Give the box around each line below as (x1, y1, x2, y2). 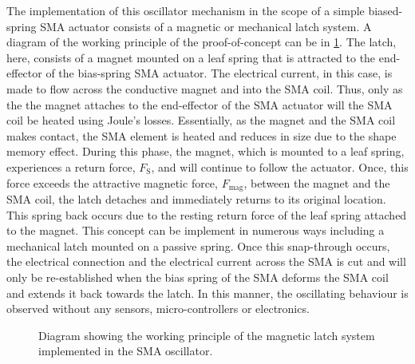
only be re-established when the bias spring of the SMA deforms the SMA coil (6, 268, 389, 285)
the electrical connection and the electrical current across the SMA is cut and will (6, 253, 406, 270)
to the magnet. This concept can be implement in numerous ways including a (6, 222, 385, 239)
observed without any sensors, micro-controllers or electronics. (6, 300, 310, 317)
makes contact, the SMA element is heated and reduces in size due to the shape (6, 127, 397, 144)
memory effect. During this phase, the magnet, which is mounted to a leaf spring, (6, 143, 405, 160)
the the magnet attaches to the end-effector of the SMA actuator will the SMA (6, 96, 393, 113)
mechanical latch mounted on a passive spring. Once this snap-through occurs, (6, 237, 390, 254)
